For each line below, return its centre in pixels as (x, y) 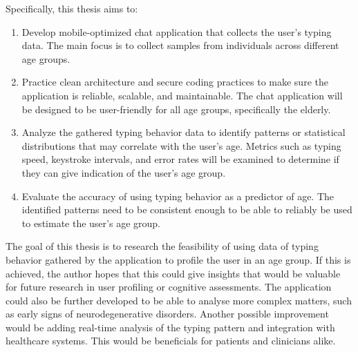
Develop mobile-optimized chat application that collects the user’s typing (177, 31)
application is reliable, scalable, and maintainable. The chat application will (182, 95)
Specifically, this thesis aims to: (72, 8)
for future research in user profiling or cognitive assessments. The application (169, 287)
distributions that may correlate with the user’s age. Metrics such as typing (181, 145)
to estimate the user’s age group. (91, 223)
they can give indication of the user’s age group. (124, 172)
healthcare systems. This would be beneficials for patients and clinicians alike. (171, 341)
